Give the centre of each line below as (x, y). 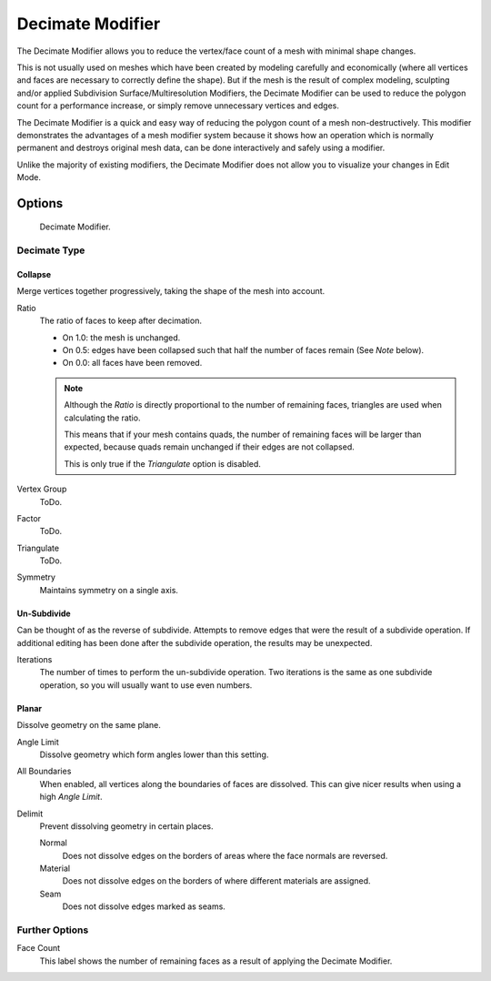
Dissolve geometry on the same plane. (89, 725)
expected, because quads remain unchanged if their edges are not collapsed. (209, 447)
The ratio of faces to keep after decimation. (120, 321)
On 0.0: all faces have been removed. (132, 363)
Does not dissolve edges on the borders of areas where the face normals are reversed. (225, 855)
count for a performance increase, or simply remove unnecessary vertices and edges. (178, 106)
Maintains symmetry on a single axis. (109, 590)
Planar (30, 708)
